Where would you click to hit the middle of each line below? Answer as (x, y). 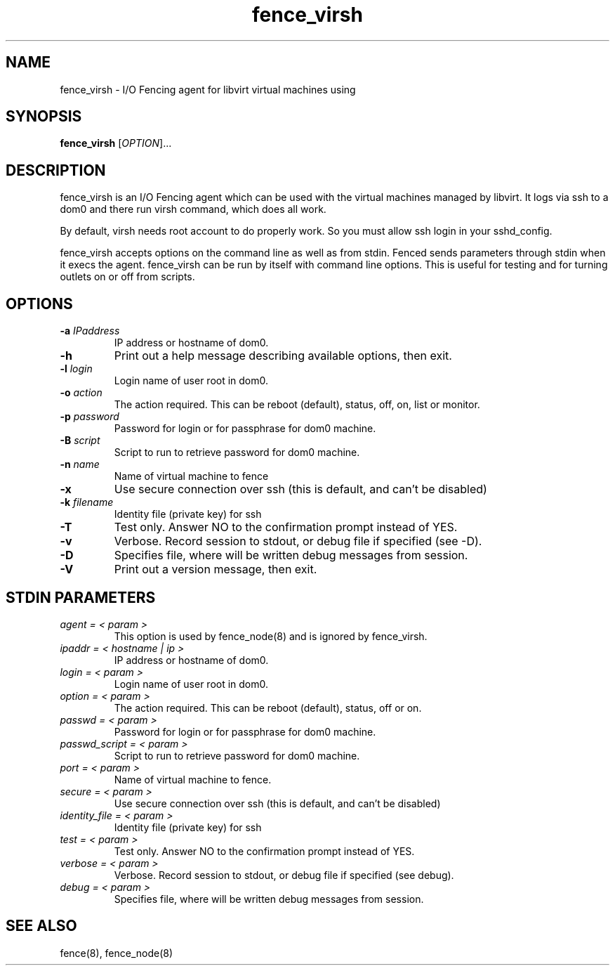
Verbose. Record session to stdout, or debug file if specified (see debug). (284, 875)
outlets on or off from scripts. (127, 277)
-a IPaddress (90, 331)
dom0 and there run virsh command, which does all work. (193, 209)
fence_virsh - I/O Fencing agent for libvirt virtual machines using (208, 89)
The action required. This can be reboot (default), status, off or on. (268, 708)
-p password (90, 417)
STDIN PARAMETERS (81, 597)
